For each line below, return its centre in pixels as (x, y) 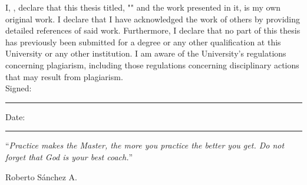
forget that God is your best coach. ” (69, 156)
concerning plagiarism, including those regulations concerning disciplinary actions (152, 65)
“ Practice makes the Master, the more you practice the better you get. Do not (145, 145)
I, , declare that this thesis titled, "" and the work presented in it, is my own (143, 7)
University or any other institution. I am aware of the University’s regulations (146, 53)
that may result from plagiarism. (64, 76)
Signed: (19, 88)
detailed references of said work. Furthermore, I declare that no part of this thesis (153, 30)
